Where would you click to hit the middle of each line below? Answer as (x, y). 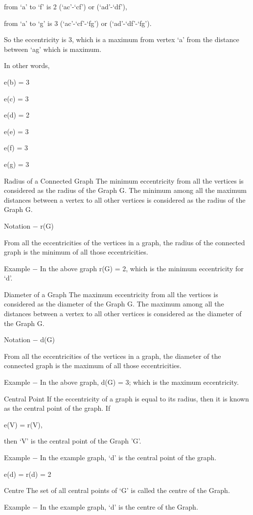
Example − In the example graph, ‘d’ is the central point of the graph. (110, 457)
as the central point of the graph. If (57, 408)
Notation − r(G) (29, 225)
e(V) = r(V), (23, 424)
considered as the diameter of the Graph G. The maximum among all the (114, 304)
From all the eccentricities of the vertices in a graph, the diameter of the (113, 356)
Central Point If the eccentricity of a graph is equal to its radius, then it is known (126, 398)
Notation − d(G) (29, 339)
